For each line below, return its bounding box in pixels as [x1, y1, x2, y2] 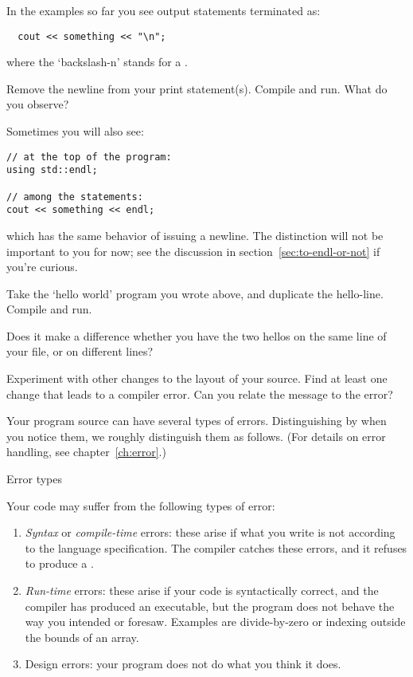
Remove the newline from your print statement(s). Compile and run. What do [6, 80, 388, 96]
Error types [6, 470, 63, 487]
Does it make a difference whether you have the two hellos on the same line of [6, 327, 387, 344]
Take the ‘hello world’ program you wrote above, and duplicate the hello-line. [6, 285, 384, 301]
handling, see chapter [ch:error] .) [6, 443, 166, 460]
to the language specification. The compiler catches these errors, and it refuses [25, 539, 407, 556]
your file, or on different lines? [6, 343, 154, 360]
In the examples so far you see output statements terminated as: [6, 2, 321, 18]
